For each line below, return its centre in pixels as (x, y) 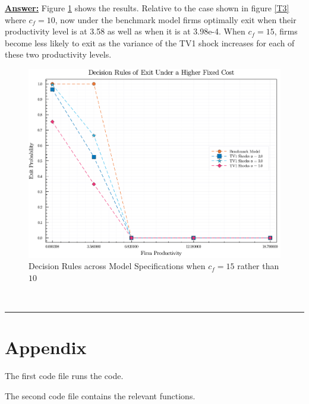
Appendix (46, 347)
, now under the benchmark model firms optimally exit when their (176, 19)
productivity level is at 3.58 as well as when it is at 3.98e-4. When (125, 31)
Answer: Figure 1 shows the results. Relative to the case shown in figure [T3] (147, 8)
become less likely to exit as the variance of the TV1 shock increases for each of (150, 42)
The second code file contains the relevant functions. (100, 395)
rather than (258, 266)
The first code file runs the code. (64, 376)
